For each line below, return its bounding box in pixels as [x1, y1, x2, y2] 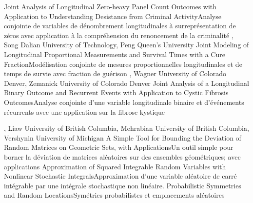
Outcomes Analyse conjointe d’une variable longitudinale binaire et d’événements [4, 97, 244, 107]
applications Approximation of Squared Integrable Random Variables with [4, 161, 226, 171]
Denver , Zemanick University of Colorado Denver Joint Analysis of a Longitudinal [4, 78, 249, 88]
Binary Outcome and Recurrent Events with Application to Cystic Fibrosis [4, 87, 229, 98]
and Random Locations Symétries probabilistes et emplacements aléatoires [4, 190, 225, 200]
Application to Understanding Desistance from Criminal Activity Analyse [4, 11, 221, 21]
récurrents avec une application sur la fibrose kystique [4, 106, 165, 117]
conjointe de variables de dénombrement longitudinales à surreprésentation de [4, 20, 236, 31]
